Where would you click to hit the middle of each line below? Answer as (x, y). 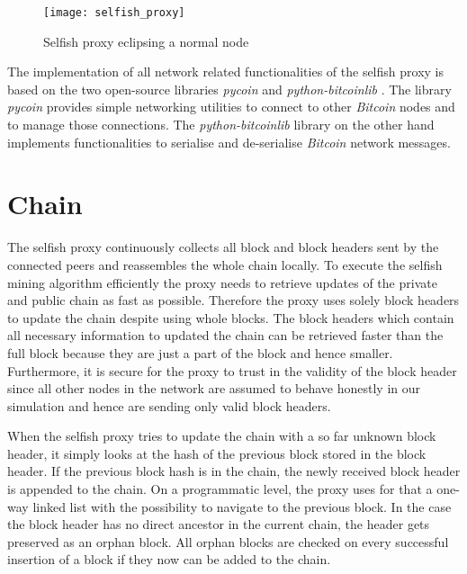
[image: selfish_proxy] (114, 13)
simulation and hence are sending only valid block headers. (169, 405)
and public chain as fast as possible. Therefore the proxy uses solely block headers (233, 300)
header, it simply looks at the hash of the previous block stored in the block (217, 453)
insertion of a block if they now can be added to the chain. (169, 559)
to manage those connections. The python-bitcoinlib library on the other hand (221, 125)
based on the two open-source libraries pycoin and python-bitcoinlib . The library (229, 89)
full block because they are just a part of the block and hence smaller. (200, 352)
